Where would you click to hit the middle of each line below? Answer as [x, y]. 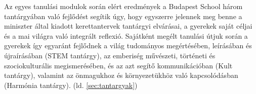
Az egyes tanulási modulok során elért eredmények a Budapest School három [123, 6]
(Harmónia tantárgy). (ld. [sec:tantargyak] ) [71, 85]
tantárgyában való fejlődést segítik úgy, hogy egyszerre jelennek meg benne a [123, 16]
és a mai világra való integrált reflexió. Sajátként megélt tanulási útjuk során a [126, 35]
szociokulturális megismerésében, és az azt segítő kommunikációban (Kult [118, 65]
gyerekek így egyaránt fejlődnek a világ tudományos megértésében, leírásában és [128, 45]
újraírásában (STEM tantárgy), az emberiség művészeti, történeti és [110, 55]
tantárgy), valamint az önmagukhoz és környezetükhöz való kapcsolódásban [121, 75]
